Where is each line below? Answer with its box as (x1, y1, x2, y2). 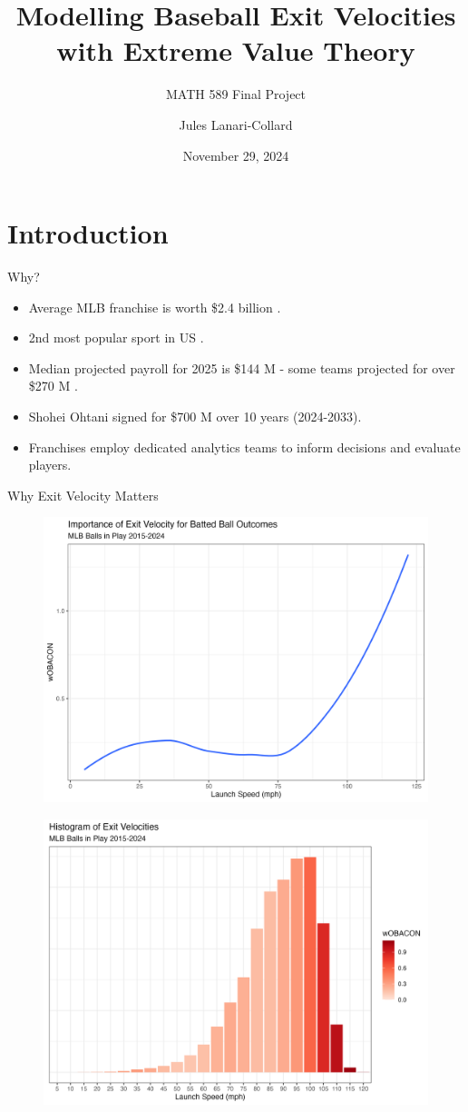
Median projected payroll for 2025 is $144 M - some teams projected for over (28, 358, 455, 377)
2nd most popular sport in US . (28, 328, 204, 347)
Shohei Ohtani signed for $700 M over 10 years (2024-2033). (28, 407, 362, 425)
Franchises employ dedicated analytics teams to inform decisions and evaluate (28, 437, 461, 456)
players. (28, 455, 72, 474)
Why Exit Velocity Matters (7, 485, 159, 504)
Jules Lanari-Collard (179, 114, 293, 134)
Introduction (7, 214, 169, 252)
